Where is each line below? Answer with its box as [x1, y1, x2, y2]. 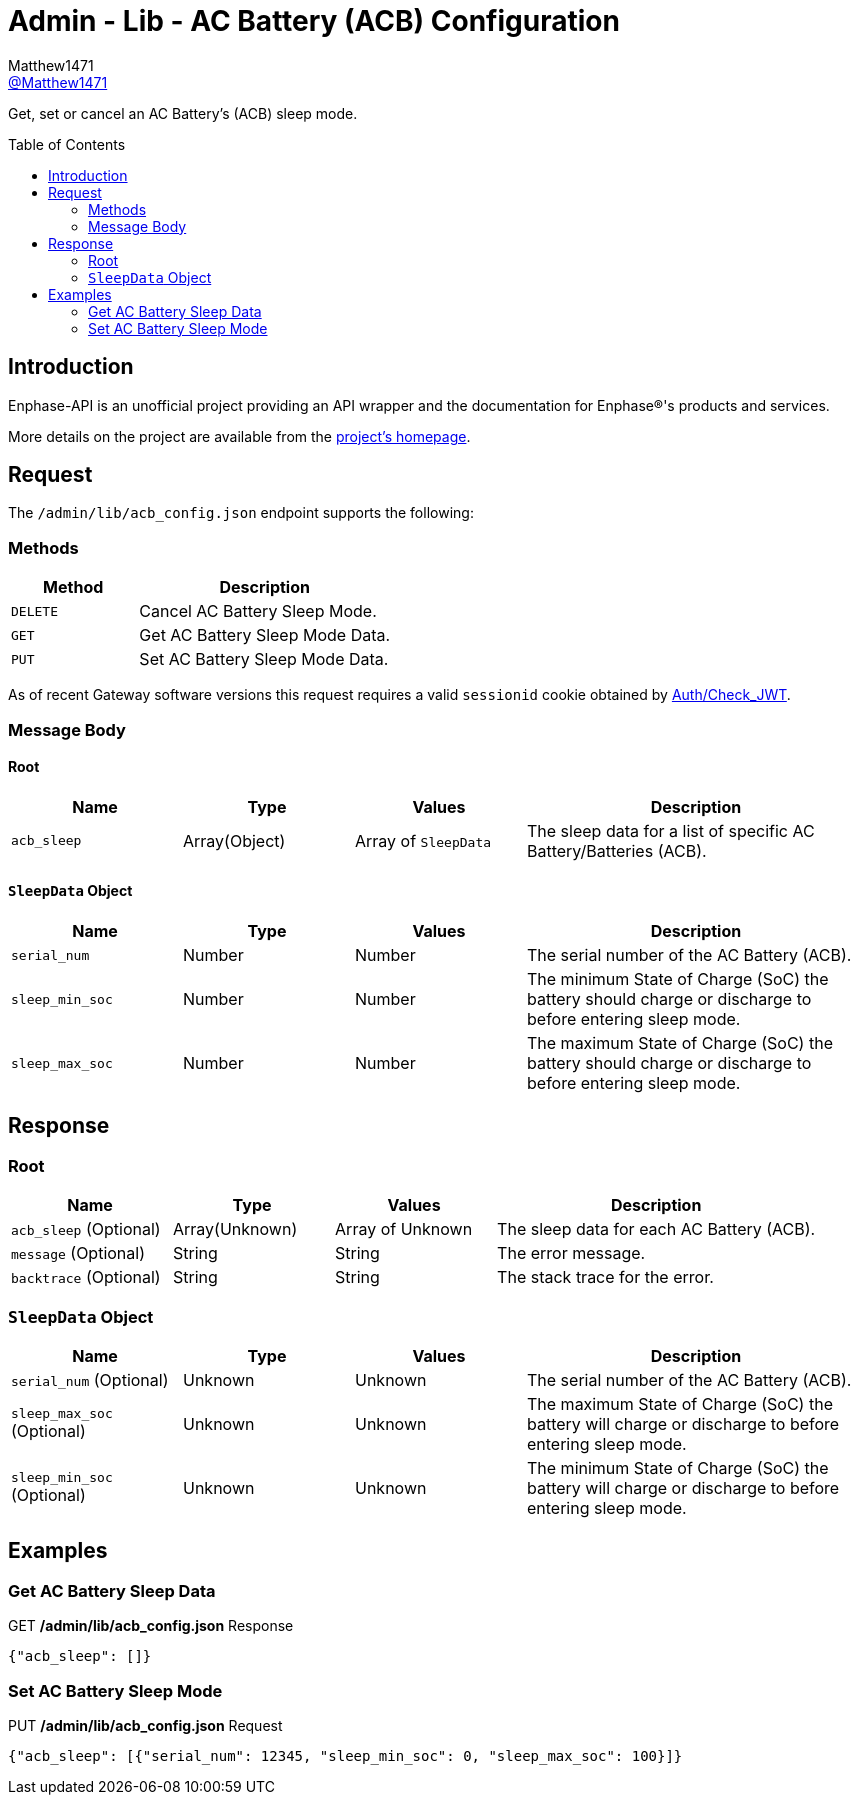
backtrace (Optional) [11, 1267, 161, 1288]
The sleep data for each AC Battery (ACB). [497, 1219, 816, 1240]
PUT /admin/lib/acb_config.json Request [8, 1716, 283, 1734]
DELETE [11, 603, 58, 619]
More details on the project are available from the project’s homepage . [8, 427, 471, 445]
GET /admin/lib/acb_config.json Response [8, 1617, 294, 1635]
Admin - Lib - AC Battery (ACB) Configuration [8, 4, 620, 38]
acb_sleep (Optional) [11, 1219, 161, 1240]
